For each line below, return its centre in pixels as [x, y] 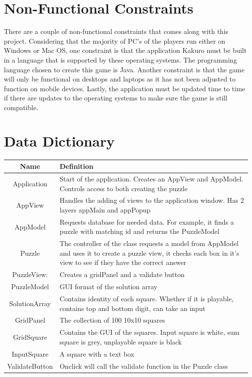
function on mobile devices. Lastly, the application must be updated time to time [125, 88]
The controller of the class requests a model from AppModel [149, 243]
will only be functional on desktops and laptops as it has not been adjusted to [120, 79]
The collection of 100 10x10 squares [112, 320]
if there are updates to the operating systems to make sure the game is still [116, 98]
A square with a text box [97, 353]
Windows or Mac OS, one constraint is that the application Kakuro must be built [125, 50]
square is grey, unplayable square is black [120, 341]
